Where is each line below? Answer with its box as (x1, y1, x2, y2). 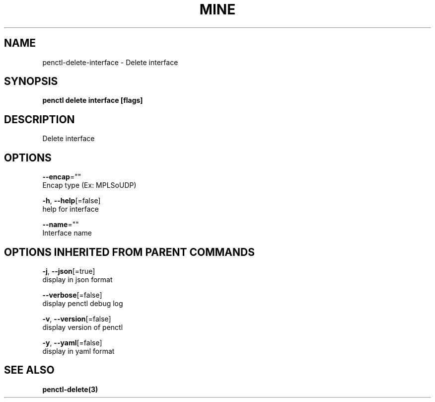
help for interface (42, 205, 99, 214)
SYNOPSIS (4, 75, 58, 88)
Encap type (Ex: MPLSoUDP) (42, 181, 137, 190)
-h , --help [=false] (42, 196, 101, 205)
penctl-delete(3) (42, 385, 98, 394)
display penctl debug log (42, 299, 123, 308)
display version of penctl (42, 322, 123, 331)
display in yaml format (42, 346, 115, 355)
